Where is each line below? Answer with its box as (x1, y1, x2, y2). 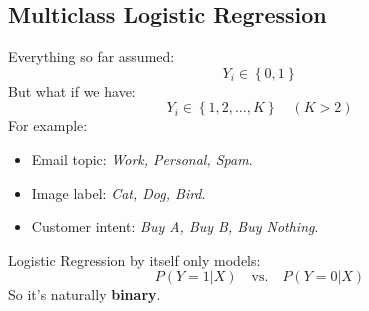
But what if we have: (8, 80, 136, 101)
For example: (8, 115, 88, 136)
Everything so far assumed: (8, 46, 175, 67)
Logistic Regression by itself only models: (8, 249, 261, 270)
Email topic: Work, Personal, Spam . (31, 148, 253, 169)
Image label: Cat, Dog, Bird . (31, 182, 206, 203)
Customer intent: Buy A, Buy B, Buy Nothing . (31, 216, 319, 237)
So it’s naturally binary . (8, 284, 161, 305)
